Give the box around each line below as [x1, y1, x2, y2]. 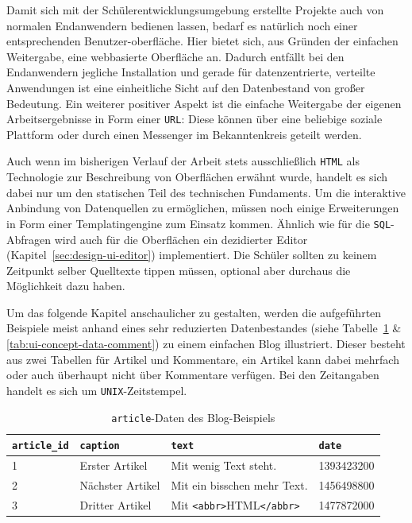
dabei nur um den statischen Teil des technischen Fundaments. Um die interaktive [6, 184, 406, 200]
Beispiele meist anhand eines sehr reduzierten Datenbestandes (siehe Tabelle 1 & [6, 320, 402, 336]
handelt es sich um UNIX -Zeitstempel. [6, 382, 187, 398]
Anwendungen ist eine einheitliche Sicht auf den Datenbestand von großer [6, 79, 365, 95]
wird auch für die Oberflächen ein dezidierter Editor [54, 231, 308, 247]
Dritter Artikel [79, 496, 152, 513]
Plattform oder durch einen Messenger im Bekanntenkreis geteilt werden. [6, 126, 362, 142]
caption [79, 440, 120, 452]
